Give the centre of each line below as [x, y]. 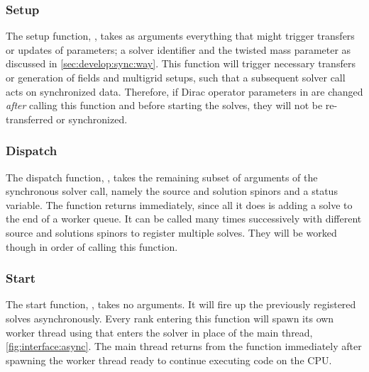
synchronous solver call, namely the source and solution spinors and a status [172, 191]
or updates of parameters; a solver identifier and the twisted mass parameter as [178, 49]
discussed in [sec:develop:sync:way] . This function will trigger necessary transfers [181, 63]
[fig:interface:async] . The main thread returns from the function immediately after [184, 346]
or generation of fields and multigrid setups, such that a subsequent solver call [176, 77]
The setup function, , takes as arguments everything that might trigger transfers [180, 36]
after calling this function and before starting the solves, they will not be [164, 105]
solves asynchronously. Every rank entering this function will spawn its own [170, 318]
